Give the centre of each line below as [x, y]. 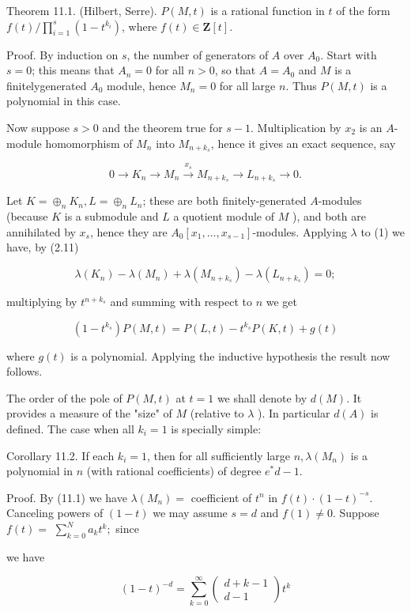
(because [27, 216]
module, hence [141, 85]
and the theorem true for [162, 127]
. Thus [301, 85]
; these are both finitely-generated [224, 200]
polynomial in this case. [64, 101]
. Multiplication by [296, 127]
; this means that [73, 70]
